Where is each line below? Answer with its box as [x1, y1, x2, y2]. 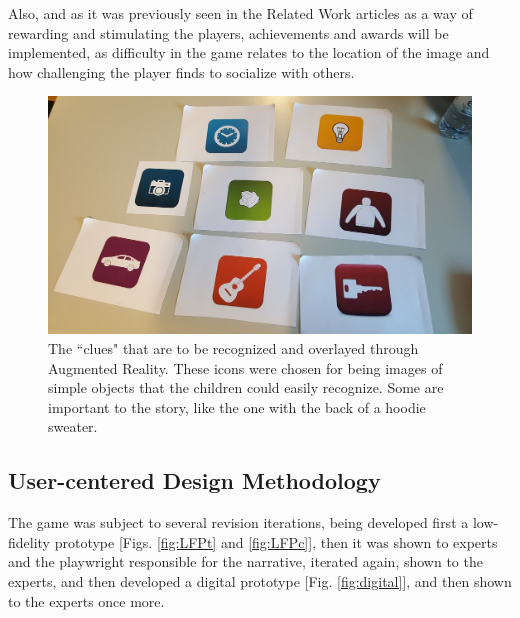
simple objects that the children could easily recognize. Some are [48, 377, 444, 398]
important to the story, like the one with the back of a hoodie [48, 396, 426, 417]
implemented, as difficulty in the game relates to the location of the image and [8, 42, 490, 63]
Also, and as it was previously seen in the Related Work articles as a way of [8, 3, 473, 23]
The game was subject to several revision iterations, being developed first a [8, 512, 469, 533]
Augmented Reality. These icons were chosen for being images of [48, 357, 443, 378]
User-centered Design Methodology [8, 465, 381, 496]
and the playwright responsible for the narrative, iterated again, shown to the [8, 551, 483, 572]
